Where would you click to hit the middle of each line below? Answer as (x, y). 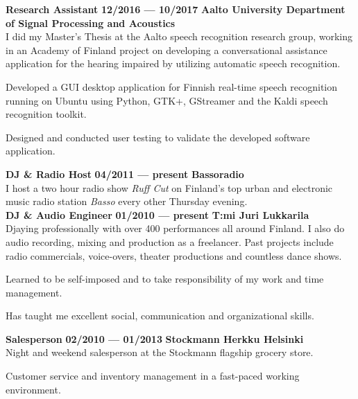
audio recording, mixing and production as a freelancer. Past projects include (170, 241)
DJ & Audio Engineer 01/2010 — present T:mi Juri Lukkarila (157, 214)
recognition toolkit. (46, 114)
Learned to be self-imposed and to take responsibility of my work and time (165, 279)
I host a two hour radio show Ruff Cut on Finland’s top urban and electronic (169, 187)
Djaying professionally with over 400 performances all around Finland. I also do (175, 228)
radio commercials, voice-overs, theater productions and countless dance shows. (174, 255)
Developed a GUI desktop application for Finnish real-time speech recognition (172, 86)
